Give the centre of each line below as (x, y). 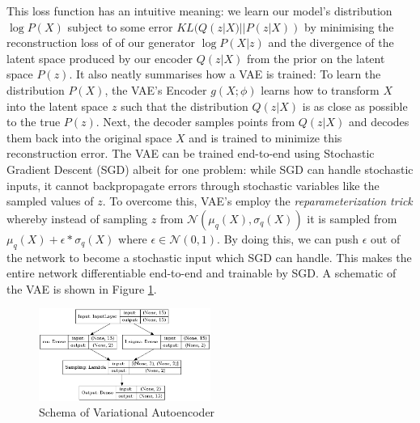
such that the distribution (185, 106)
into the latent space (57, 106)
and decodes (379, 122)
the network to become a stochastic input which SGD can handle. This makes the (209, 257)
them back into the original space (89, 137)
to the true (34, 122)
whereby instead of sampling (77, 218)
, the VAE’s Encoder (156, 89)
